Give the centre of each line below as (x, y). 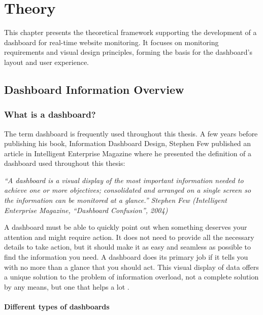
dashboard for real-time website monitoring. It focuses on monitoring (111, 42)
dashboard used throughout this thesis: (65, 163)
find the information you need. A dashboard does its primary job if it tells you (126, 257)
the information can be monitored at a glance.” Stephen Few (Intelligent (116, 200)
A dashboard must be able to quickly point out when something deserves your (126, 227)
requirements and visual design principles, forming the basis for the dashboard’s (128, 52)
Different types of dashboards (57, 306)
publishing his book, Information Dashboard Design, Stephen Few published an (128, 143)
